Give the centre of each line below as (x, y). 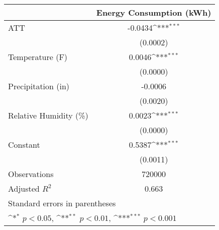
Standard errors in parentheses (62, 203)
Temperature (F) (38, 57)
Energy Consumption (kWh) (154, 12)
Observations (31, 174)
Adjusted (24, 188)
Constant (24, 145)
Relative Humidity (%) (48, 115)
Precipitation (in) (39, 86)
